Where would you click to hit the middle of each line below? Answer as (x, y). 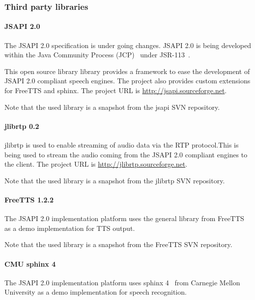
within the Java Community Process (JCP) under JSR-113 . (97, 55)
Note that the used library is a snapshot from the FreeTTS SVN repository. (118, 244)
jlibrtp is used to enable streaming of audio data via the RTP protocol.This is (122, 145)
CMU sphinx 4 (30, 263)
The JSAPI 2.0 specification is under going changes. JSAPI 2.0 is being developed (128, 45)
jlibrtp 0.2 (22, 126)
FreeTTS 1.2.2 (29, 199)
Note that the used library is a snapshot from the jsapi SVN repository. (112, 107)
